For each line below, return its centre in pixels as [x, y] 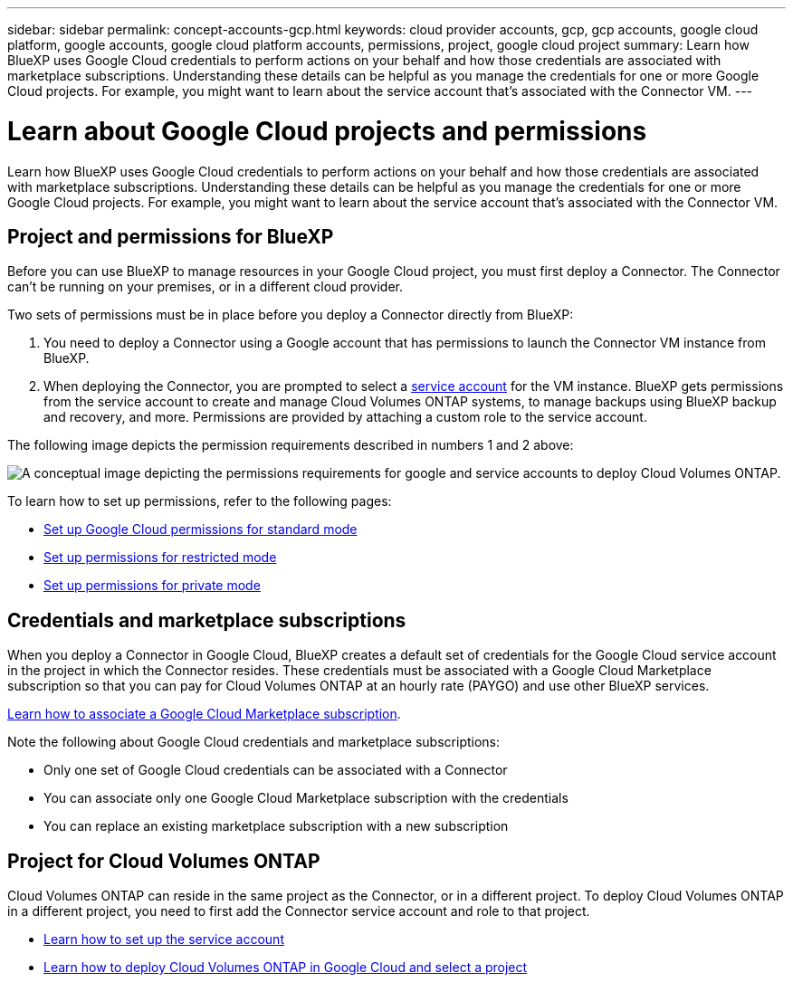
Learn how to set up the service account [164, 939]
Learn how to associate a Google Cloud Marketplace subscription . [204, 714]
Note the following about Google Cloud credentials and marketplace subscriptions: [254, 742]
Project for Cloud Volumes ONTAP [164, 861]
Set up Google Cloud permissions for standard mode [201, 529]
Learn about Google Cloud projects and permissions [327, 131]
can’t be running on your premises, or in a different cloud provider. [205, 287]
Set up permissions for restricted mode [160, 558]
